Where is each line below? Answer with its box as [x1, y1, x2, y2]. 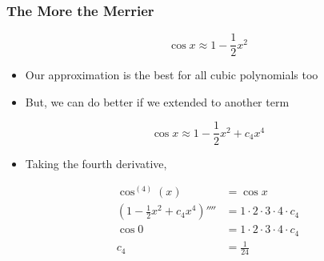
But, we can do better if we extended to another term [25, 93, 290, 110]
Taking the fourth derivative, [25, 155, 167, 171]
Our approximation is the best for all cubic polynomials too [25, 66, 318, 83]
